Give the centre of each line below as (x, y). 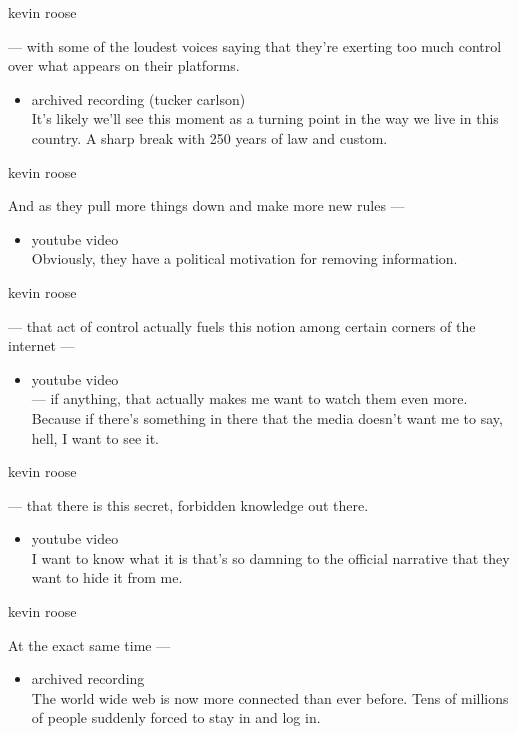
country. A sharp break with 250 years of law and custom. (209, 137)
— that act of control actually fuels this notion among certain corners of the (242, 325)
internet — (41, 345)
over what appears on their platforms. (124, 65)
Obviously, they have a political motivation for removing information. (244, 258)
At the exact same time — (89, 644)
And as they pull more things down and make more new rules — (206, 205)
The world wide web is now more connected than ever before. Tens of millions (270, 697)
